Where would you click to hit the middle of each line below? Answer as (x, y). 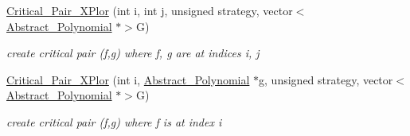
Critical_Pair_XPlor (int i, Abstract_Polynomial (128, 79)
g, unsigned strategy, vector (326, 79)
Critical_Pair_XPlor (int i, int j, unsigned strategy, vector (150, 10)
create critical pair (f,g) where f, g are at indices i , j (133, 53)
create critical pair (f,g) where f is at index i (114, 121)
